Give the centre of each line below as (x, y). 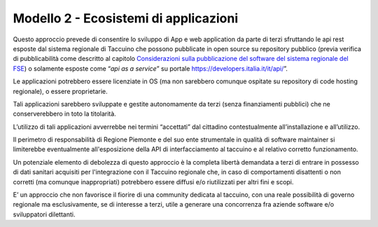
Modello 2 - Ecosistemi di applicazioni (126, 18)
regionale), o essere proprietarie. (60, 91)
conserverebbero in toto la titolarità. (65, 114)
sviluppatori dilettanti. (44, 214)
